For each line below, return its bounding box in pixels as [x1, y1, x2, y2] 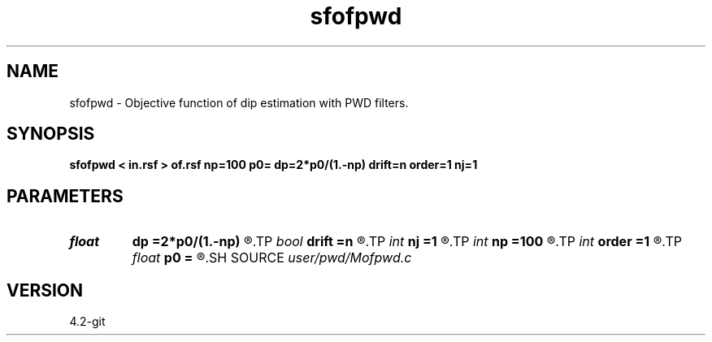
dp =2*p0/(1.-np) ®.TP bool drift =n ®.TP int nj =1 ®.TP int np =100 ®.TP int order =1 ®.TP [132, 233, 682, 250]
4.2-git [69, 314, 106, 329]
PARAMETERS [7, 185, 124, 206]
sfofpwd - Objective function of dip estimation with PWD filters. [69, 95, 409, 110]
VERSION [7, 279, 84, 301]
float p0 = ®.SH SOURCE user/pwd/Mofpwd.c [132, 249, 412, 266]
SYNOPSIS [7, 123, 95, 145]
